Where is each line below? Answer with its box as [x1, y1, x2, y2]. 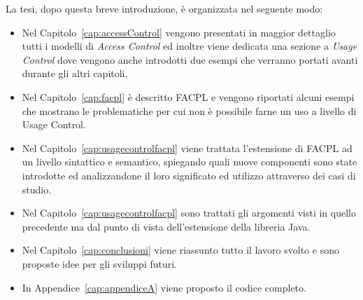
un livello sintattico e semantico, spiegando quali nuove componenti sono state [22, 154, 357, 169]
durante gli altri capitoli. [22, 66, 128, 81]
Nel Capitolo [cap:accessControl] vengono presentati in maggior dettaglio [22, 25, 336, 39]
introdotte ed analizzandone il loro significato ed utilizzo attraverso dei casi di [22, 168, 356, 182]
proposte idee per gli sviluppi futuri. [22, 256, 178, 271]
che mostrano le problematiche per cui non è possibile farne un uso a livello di [22, 103, 357, 118]
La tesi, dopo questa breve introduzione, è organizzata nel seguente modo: [6, 1, 323, 15]
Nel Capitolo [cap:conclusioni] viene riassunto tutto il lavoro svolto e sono [22, 243, 339, 257]
